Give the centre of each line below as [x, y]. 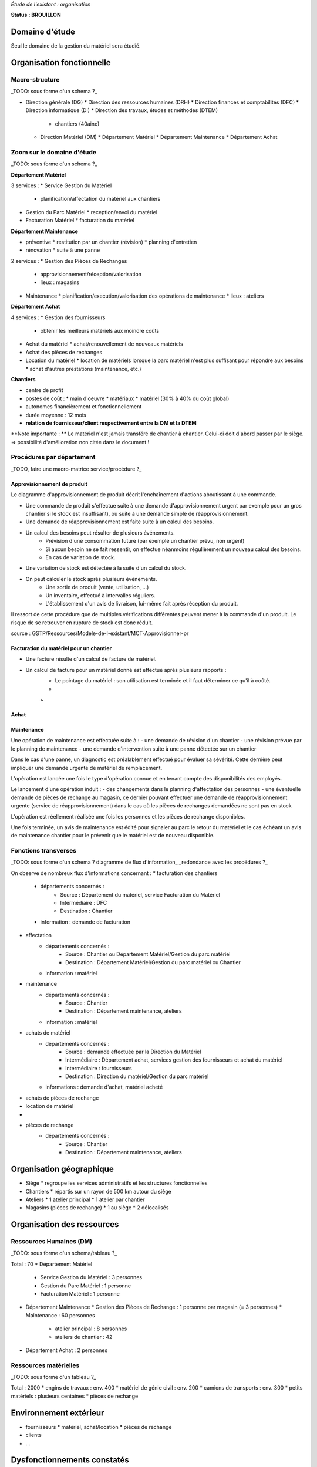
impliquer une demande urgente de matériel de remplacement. [87, 768]
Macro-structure [35, 80]
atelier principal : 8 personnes [91, 1329]
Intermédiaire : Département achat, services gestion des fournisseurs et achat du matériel [174, 1060]
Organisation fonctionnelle [61, 62]
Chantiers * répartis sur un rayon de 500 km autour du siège [98, 1191]
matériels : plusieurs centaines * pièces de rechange [75, 1396]
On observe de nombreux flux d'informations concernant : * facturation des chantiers [114, 873]
